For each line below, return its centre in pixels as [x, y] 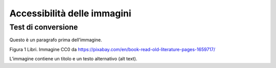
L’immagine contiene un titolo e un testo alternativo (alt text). [73, 59]
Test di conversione [44, 27]
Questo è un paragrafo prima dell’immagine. [56, 40]
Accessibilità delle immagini [70, 13]
